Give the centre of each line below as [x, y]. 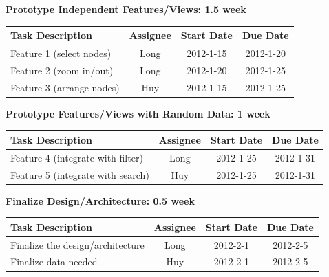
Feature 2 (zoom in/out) [62, 70]
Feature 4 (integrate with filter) [77, 157]
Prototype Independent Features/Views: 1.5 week [126, 9]
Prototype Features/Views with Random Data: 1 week [138, 113]
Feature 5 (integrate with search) [80, 174]
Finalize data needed [54, 262]
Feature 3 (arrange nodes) [65, 87]
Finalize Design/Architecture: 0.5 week [100, 200]
